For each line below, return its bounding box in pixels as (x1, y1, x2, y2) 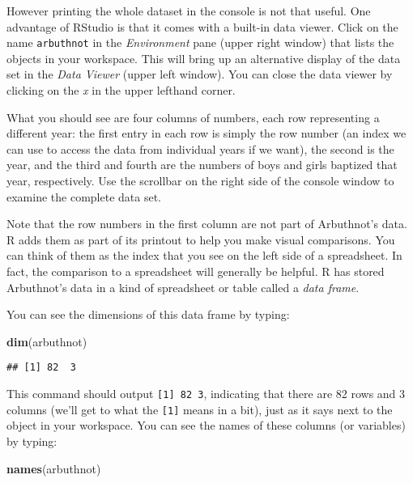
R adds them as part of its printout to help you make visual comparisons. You (6, 231, 395, 248)
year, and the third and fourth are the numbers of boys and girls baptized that (6, 156, 398, 173)
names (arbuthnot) (6, 460, 101, 477)
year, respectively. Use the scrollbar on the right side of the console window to (6, 172, 394, 189)
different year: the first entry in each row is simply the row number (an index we (6, 125, 407, 142)
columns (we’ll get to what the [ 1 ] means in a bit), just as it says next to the (6, 400, 393, 417)
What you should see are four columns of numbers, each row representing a (6, 108, 380, 125)
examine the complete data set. (6, 188, 161, 205)
